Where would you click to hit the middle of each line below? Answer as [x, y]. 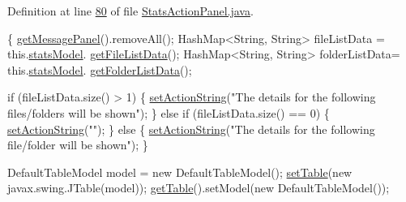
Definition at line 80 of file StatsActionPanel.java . [130, 11]
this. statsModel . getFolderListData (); [100, 69]
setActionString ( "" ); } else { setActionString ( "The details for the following [191, 129]
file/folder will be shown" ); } [78, 145]
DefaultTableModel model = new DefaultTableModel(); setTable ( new [180, 172]
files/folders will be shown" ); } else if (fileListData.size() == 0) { [169, 112]
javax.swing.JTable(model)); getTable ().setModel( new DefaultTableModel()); [199, 188]
